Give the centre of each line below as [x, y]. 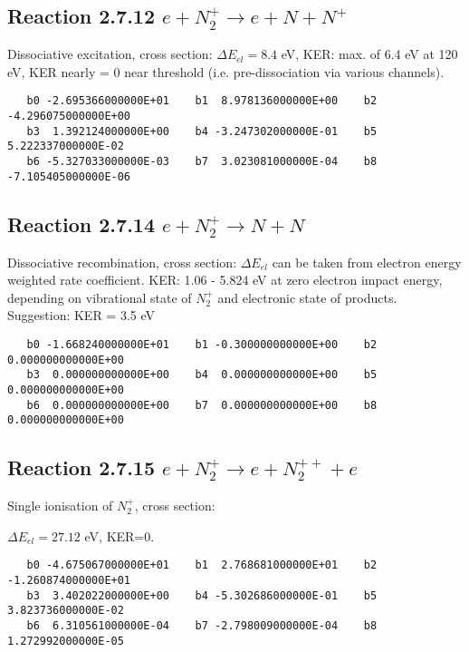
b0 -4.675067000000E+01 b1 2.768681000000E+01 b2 [202, 565]
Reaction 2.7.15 [81, 467]
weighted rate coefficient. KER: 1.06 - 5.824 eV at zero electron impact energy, [225, 280]
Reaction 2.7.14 [81, 224]
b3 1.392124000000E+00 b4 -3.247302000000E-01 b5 [202, 131]
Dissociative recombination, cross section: [122, 262]
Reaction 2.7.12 [81, 16]
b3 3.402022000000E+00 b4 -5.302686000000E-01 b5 [202, 595]
